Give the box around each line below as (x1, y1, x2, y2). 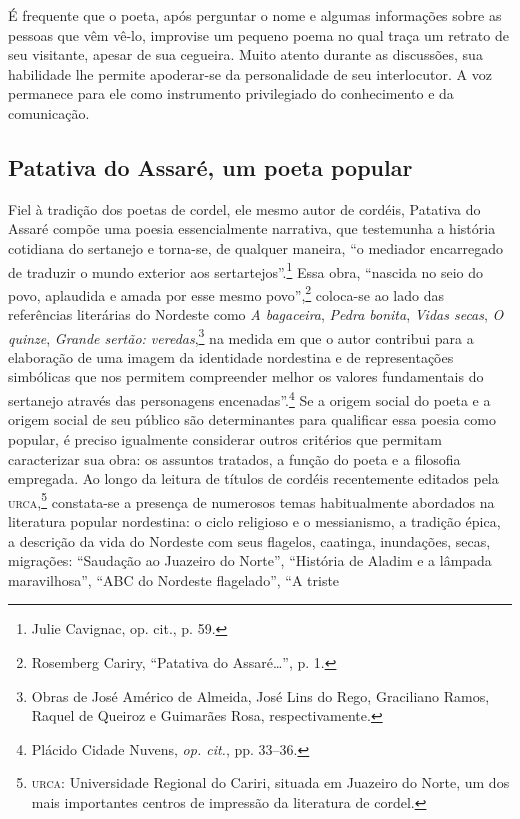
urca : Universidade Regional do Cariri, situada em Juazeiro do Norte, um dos (31, 772, 510, 793)
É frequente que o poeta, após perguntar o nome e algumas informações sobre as (8, 5, 502, 25)
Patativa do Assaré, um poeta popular (8, 151, 413, 182)
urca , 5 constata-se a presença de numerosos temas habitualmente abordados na (8, 488, 495, 512)
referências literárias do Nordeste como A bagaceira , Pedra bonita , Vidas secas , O (8, 304, 504, 325)
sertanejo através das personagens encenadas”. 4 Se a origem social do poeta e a (8, 387, 491, 410)
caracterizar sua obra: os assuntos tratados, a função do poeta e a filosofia (8, 448, 461, 469)
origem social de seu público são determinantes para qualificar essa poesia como (8, 409, 496, 430)
